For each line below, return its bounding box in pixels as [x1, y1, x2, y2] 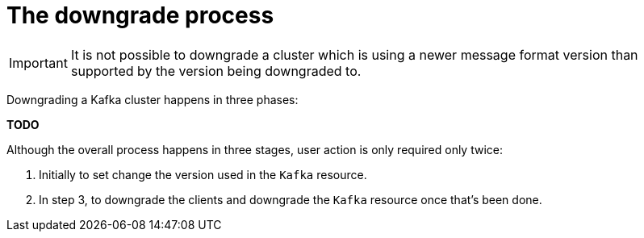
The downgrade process [6, 2, 274, 29]
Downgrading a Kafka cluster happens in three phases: [6, 92, 299, 106]
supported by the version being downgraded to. [70, 62, 362, 79]
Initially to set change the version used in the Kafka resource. [39, 167, 367, 182]
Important [9, 54, 68, 71]
